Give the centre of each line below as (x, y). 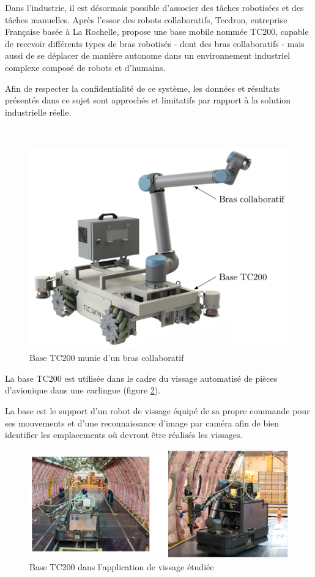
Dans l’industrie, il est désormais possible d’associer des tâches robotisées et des (154, 7)
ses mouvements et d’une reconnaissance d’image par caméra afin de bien (142, 423)
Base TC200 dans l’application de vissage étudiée (122, 567)
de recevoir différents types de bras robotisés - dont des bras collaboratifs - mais (155, 43)
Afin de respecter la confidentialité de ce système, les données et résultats (143, 88)
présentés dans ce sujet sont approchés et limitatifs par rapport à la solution (148, 100)
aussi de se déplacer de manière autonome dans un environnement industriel (148, 55)
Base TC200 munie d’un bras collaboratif (107, 358)
